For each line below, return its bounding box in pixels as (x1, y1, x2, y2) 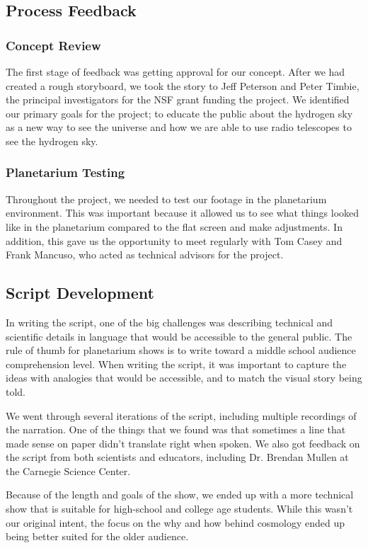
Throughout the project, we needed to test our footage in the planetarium (6, 191, 327, 206)
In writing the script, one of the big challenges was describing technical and (6, 314, 333, 329)
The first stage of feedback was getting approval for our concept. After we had (6, 64, 345, 79)
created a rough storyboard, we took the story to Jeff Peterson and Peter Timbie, (6, 78, 360, 93)
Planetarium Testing (6, 164, 125, 181)
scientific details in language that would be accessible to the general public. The (6, 329, 352, 343)
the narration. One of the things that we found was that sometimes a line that (6, 422, 346, 437)
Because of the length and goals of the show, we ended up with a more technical (6, 487, 354, 502)
